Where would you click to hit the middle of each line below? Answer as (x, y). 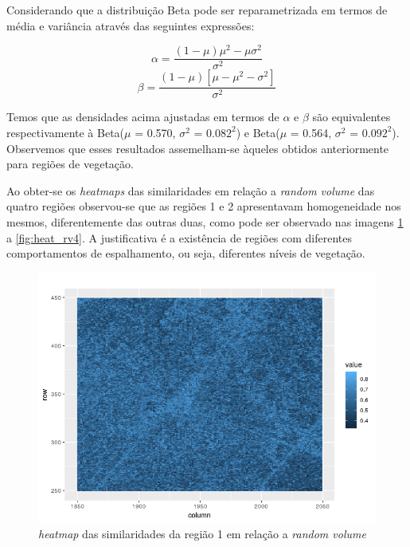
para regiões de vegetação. (70, 164)
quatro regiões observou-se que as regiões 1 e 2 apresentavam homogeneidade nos (204, 206)
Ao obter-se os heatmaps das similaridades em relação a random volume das (191, 190)
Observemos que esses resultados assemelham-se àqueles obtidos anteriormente (198, 148)
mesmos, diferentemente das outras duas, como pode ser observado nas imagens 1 (205, 221)
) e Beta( (258, 132)
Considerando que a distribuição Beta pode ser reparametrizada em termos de (197, 10)
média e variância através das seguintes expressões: (131, 25)
